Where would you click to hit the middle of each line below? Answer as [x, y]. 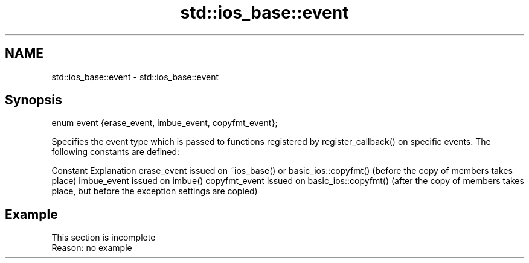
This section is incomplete [104, 238]
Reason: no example [92, 248]
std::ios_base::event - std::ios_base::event [135, 77]
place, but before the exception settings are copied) [155, 191]
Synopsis [34, 100]
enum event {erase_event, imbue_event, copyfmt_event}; [165, 123]
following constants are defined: [116, 152]
